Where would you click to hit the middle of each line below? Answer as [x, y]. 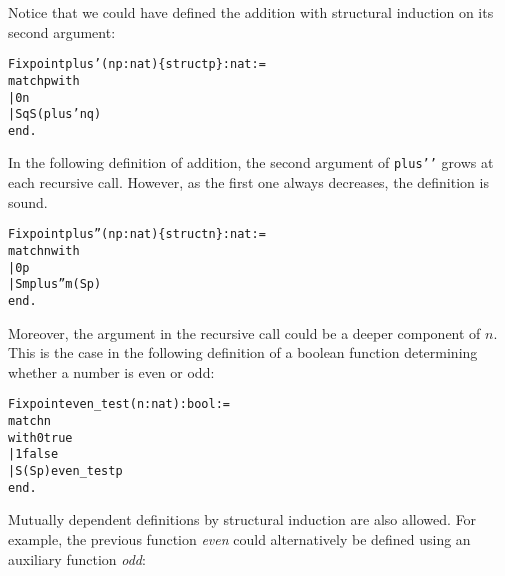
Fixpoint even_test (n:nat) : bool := [119, 404]
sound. [28, 201]
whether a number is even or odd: [111, 371]
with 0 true [40, 437]
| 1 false [33, 454]
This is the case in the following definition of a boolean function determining [243, 352]
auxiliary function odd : [77, 558]
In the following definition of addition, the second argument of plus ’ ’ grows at [251, 162]
